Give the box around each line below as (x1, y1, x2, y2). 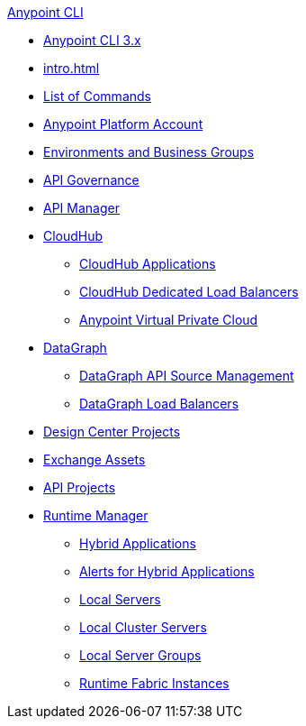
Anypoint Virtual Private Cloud (79, 312, 258, 327)
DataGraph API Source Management (79, 368, 294, 383)
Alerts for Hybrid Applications (79, 564, 255, 579)
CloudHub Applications (79, 256, 216, 271)
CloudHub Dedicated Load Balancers (79, 284, 299, 299)
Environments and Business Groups (43, 144, 255, 160)
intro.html (43, 60, 100, 76)
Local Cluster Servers (79, 620, 207, 635)
